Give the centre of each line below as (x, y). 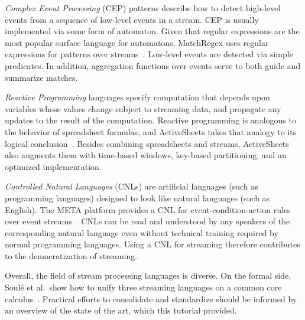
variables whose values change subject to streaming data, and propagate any (143, 108)
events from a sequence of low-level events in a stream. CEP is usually (132, 19)
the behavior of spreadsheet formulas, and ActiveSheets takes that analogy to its (151, 131)
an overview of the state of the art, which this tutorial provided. (121, 310)
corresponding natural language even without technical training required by (142, 232)
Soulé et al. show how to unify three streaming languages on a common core (143, 287)
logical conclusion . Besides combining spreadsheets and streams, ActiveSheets (147, 143)
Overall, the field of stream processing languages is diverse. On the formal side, (148, 275)
